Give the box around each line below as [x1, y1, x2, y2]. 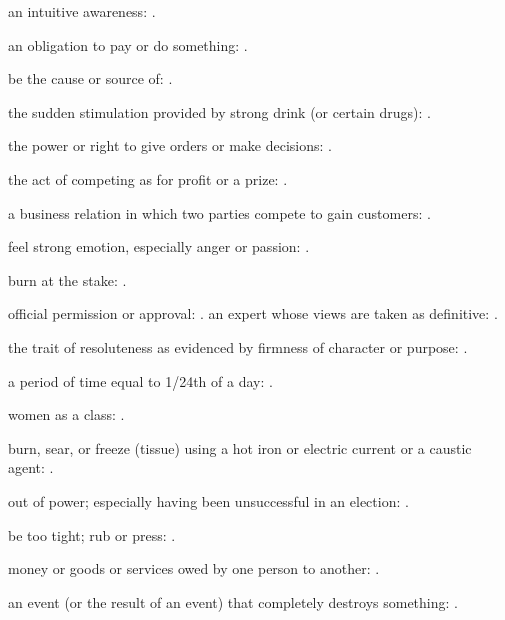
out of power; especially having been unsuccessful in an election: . [8, 490, 409, 511]
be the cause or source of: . [8, 68, 173, 89]
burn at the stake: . [8, 269, 127, 290]
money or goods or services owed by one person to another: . [8, 558, 380, 579]
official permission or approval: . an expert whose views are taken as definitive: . [8, 303, 498, 324]
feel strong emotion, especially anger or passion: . [8, 236, 310, 257]
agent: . [8, 457, 54, 478]
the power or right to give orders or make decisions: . [8, 135, 332, 156]
